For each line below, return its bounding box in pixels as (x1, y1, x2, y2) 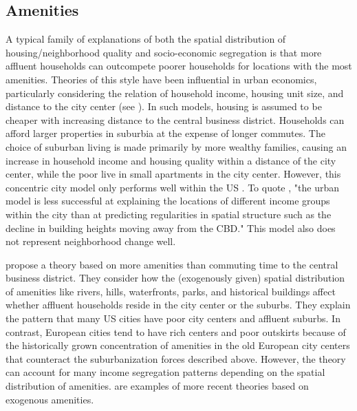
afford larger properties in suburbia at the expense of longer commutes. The (6, 126, 325, 140)
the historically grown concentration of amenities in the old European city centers (6, 338, 350, 352)
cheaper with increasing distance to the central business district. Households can (6, 112, 345, 127)
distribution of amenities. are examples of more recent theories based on (6, 379, 309, 393)
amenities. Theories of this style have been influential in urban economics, (6, 72, 317, 86)
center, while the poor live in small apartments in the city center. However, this (6, 167, 341, 181)
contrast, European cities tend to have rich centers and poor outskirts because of (6, 324, 346, 339)
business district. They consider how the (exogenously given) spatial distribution (6, 271, 345, 285)
